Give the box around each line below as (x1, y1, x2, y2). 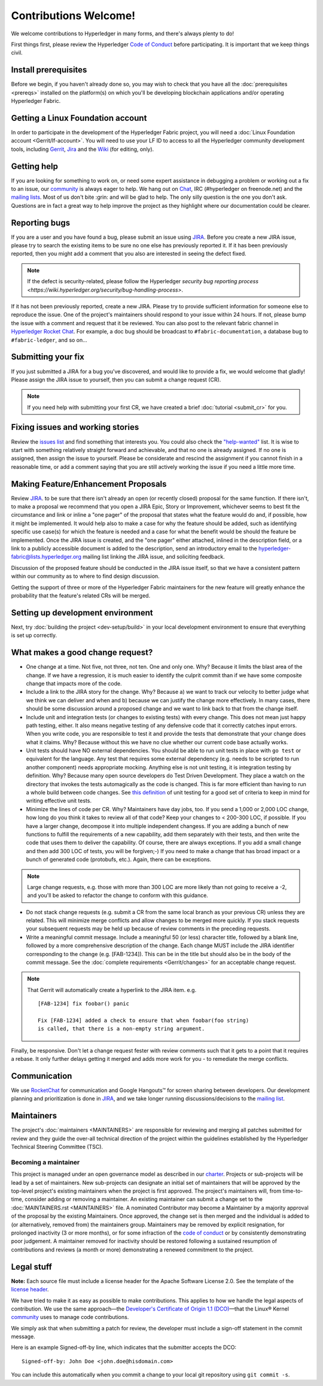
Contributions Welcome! (11, 9, 136, 22)
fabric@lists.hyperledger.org (11, 553, 82, 560)
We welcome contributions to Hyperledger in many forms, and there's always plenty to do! (11, 30, 234, 37)
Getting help (11, 161, 58, 171)
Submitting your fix (11, 352, 85, 362)
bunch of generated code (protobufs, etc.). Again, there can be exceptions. (26, 856, 212, 863)
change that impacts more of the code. (26, 680, 122, 687)
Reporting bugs (11, 217, 71, 228)
